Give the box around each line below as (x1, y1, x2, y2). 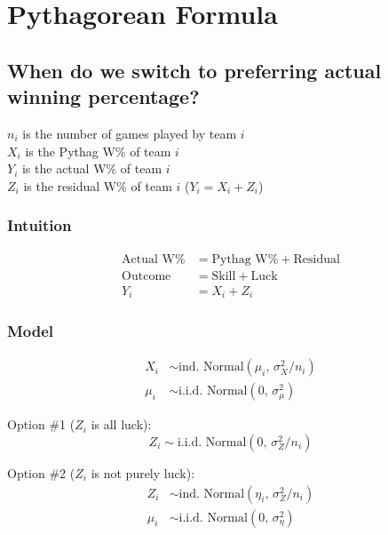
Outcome (122, 269, 171, 283)
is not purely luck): (91, 463, 195, 482)
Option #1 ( (7, 415, 75, 434)
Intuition (7, 214, 72, 236)
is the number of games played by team (22, 124, 237, 142)
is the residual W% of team (23, 176, 172, 195)
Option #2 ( (7, 463, 75, 482)
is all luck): (91, 415, 152, 434)
